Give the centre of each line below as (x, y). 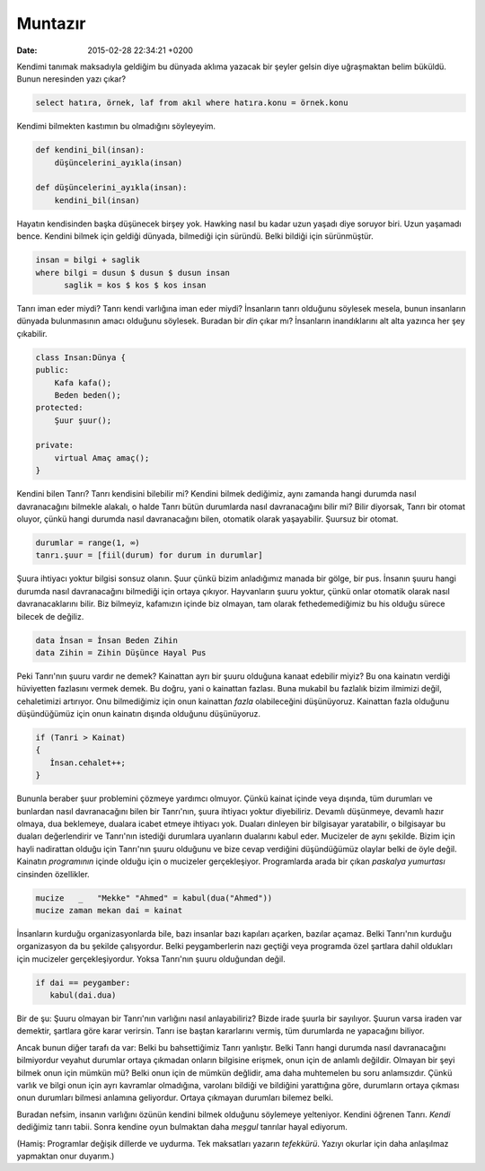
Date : (27, 50)
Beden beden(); (88, 395)
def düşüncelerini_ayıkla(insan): (111, 188)
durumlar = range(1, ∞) (88, 543)
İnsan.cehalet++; (88, 762)
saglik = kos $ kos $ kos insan (135, 285)
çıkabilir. (32, 333)
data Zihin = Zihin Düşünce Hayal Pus (121, 652)
